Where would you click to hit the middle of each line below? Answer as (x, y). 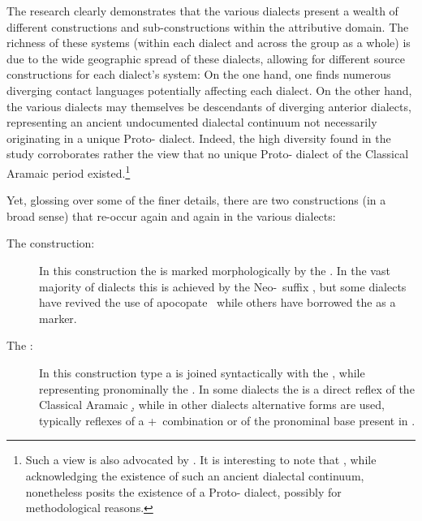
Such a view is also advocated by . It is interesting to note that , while (201, 460)
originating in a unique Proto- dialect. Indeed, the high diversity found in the (199, 138)
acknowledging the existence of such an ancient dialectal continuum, (195, 475)
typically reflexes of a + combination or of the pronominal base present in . (227, 420)
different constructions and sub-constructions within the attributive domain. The (208, 26)
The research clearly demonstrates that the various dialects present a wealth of (202, 11)
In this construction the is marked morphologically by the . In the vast (215, 270)
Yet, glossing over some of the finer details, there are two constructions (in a (196, 200)
